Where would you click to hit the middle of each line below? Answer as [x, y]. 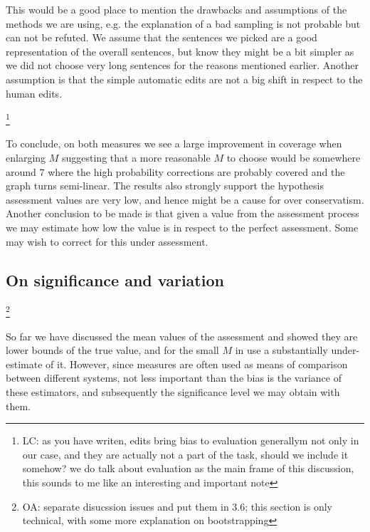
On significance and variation [115, 280]
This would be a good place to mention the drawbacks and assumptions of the [176, 9]
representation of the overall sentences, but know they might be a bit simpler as [180, 51]
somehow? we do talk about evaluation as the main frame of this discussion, [188, 468]
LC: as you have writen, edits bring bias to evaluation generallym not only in [191, 440]
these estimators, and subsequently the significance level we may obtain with [173, 391]
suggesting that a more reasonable [136, 157]
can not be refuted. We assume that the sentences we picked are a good [162, 37]
